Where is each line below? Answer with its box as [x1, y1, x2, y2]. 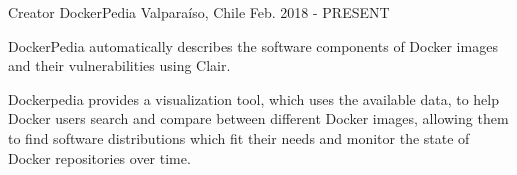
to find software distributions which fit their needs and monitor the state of [8, 127, 470, 148]
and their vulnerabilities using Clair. [8, 55, 231, 76]
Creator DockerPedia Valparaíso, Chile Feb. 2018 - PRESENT [8, 2, 390, 22]
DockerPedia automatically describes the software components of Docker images [8, 35, 498, 56]
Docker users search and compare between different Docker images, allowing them [8, 108, 509, 129]
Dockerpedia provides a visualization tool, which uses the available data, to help [8, 88, 499, 109]
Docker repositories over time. [8, 147, 191, 168]
